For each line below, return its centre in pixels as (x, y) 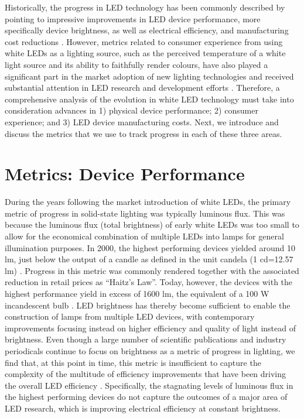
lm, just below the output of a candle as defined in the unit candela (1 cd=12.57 (149, 259)
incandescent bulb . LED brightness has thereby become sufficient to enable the (148, 305)
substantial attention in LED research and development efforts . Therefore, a (142, 88)
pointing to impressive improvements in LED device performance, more (133, 18)
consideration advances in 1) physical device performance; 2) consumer (131, 110)
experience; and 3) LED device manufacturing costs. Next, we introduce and (142, 121)
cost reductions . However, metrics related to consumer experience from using (144, 41)
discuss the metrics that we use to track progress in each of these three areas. (144, 133)
